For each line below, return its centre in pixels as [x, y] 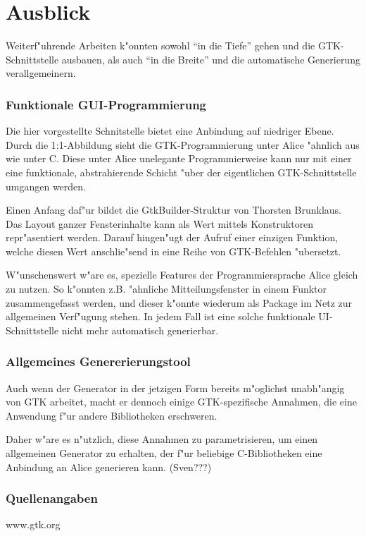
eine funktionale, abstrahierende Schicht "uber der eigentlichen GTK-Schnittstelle [181, 172]
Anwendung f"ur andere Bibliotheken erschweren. [112, 415]
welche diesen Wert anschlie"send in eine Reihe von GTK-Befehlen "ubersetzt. [173, 251]
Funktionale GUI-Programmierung [106, 104]
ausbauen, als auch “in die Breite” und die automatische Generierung [211, 59]
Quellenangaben [52, 498]
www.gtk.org [33, 524]
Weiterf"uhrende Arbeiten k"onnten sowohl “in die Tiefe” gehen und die [160, 45]
